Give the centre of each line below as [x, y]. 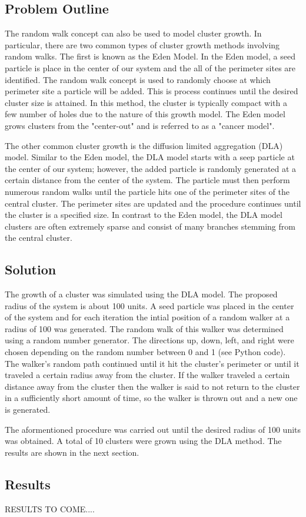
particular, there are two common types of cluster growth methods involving [142, 44]
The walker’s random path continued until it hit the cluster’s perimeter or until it [152, 363]
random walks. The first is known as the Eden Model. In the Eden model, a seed [150, 56]
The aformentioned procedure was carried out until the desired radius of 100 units [153, 429]
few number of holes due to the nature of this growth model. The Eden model [145, 114]
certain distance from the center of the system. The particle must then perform [147, 180]
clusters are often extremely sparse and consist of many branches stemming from [150, 226]
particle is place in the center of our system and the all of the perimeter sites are [150, 67]
